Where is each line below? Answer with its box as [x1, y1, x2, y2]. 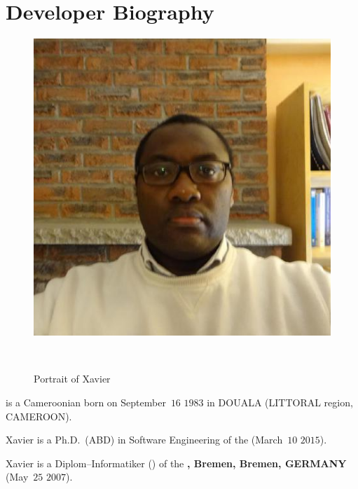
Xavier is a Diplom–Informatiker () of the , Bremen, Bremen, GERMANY [6, 455, 347, 470]
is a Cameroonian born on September [6, 394, 166, 409]
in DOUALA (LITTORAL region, [207, 394, 353, 409]
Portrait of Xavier [34, 371, 111, 386]
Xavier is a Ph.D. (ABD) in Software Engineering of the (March [6, 432, 283, 447]
